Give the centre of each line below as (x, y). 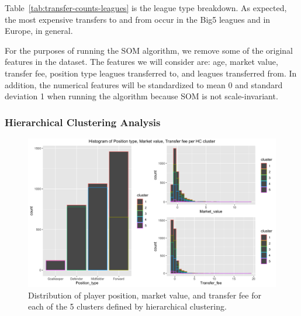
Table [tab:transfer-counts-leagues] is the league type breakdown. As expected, (146, 8)
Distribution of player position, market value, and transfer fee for (145, 295)
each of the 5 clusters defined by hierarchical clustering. (127, 306)
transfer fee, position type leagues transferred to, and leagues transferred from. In (151, 73)
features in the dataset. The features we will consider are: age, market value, (141, 62)
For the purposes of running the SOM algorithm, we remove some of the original (149, 50)
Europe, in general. (39, 31)
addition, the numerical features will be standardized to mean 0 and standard (144, 84)
